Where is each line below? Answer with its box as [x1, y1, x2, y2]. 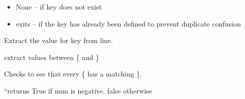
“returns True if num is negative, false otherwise [4, 85, 152, 95]
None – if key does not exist [16, 1, 102, 11]
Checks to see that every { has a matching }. [4, 68, 142, 79]
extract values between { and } [4, 51, 99, 62]
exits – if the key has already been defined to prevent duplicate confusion [16, 18, 241, 28]
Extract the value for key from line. [4, 35, 113, 45]
